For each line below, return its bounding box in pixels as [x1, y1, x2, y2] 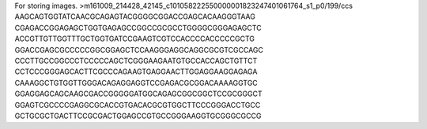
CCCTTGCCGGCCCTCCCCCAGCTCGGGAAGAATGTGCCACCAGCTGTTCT [14, 56, 258, 65]
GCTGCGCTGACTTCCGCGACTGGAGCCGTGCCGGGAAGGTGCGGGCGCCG [14, 111, 262, 120]
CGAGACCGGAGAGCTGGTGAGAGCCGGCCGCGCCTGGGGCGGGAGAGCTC [14, 23, 262, 32]
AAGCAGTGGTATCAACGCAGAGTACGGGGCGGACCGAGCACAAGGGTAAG [14, 12, 256, 21]
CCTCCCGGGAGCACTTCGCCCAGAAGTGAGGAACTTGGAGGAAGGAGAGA [14, 67, 258, 76]
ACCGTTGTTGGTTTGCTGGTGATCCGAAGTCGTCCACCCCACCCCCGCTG [14, 34, 255, 43]
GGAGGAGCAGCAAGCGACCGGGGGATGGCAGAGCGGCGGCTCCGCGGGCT [14, 89, 263, 98]
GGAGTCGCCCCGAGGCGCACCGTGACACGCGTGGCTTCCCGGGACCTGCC [14, 100, 261, 109]
